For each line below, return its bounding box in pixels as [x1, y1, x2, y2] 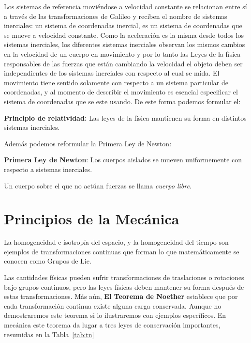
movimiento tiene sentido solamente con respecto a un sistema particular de [4, 77, 229, 87]
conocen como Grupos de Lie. [4, 256, 91, 266]
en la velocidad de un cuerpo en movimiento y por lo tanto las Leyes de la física [4, 48, 241, 59]
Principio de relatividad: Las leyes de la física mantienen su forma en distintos [4, 112, 247, 123]
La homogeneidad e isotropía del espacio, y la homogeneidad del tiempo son [4, 237, 229, 247]
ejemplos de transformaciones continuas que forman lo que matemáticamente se [4, 246, 239, 256]
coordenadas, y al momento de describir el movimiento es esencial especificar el [4, 87, 238, 97]
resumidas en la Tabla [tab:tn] [4, 329, 94, 339]
